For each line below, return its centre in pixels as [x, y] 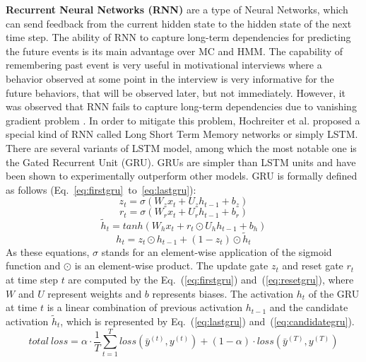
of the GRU [334, 293]
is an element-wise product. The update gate [171, 265]
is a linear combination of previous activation [145, 307]
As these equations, [48, 251]
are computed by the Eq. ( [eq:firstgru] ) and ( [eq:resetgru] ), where [211, 279]
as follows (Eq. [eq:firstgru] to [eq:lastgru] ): [101, 189]
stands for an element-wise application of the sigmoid [217, 251]
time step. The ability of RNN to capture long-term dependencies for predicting [178, 37]
